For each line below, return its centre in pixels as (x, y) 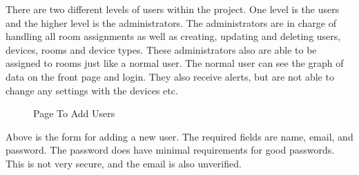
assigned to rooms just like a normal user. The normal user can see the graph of (175, 63)
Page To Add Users (74, 113)
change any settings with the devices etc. (92, 90)
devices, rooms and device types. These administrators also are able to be (161, 49)
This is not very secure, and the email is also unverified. (124, 163)
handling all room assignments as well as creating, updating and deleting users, (173, 36)
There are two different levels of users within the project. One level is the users (173, 9)
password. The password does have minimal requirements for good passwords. (170, 150)
